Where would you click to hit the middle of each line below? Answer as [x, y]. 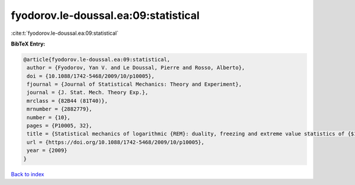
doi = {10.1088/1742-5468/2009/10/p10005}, [91, 76]
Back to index [28, 174]
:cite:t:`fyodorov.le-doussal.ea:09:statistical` [64, 33]
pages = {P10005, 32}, [60, 126]
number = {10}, [49, 117]
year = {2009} [47, 150]
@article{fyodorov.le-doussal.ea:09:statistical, [97, 59]
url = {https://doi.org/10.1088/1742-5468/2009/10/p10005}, [116, 142]
